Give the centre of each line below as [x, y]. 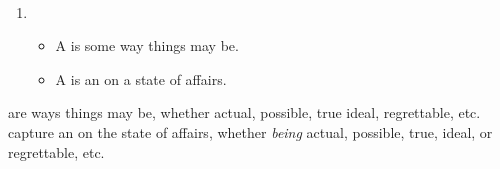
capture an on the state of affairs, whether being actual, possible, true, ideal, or [250, 131]
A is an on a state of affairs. [141, 78]
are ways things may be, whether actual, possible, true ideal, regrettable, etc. [244, 112]
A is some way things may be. [147, 45]
